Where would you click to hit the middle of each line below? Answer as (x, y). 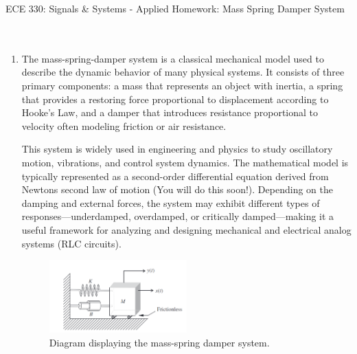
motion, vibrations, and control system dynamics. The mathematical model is (185, 162)
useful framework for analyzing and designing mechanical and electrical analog (186, 229)
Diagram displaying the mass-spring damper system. (159, 342)
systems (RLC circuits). (71, 243)
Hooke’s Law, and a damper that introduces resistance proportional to (170, 112)
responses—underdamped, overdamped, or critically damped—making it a (178, 216)
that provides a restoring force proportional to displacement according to (175, 99)
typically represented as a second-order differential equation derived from (175, 176)
